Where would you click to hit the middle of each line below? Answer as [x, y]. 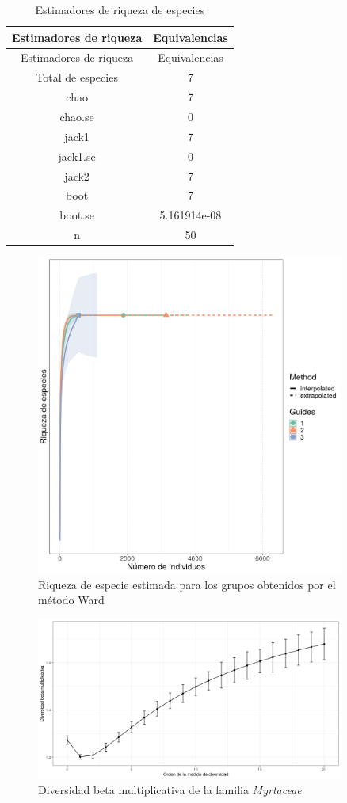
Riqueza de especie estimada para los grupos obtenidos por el [187, 584]
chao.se [77, 116]
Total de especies [77, 77]
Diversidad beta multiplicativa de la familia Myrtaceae [170, 790]
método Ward [71, 600]
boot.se [77, 215]
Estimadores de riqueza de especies [120, 10]
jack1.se [77, 156]
